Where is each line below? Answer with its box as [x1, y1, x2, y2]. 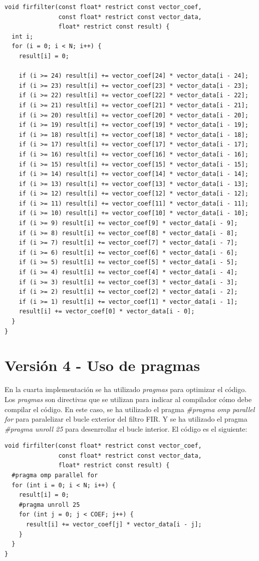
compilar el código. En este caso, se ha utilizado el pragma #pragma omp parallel [5, 404, 255, 414]
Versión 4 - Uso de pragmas [5, 355, 200, 376]
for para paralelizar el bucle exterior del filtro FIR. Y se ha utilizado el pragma [5, 414, 247, 424]
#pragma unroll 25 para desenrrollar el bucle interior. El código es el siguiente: [5, 423, 247, 434]
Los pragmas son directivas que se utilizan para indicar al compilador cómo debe [5, 394, 252, 404]
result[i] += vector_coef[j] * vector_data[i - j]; [26, 521, 202, 528]
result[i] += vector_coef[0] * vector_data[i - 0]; [19, 308, 195, 315]
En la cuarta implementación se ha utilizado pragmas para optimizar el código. [5, 384, 247, 395]
